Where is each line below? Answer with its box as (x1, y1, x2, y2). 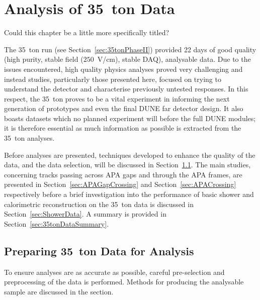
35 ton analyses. (4, 133, 55, 143)
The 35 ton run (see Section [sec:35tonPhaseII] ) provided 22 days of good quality (4, 44, 256, 54)
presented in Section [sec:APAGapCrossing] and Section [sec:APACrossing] (4, 179, 236, 189)
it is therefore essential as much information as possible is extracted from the (4, 123, 241, 133)
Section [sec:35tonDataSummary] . (4, 218, 109, 229)
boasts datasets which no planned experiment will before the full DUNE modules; (4, 113, 256, 123)
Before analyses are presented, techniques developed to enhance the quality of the (4, 149, 255, 160)
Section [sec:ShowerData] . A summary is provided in (4, 209, 166, 219)
